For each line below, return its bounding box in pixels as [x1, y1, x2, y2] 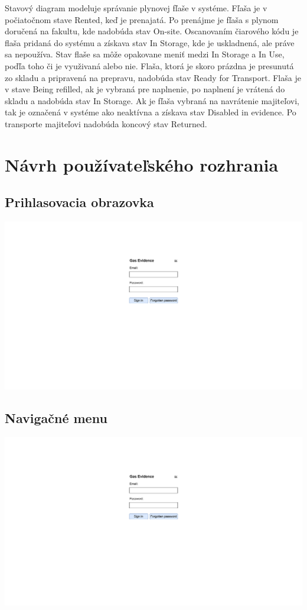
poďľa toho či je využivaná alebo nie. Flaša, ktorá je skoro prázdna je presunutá [5, 59, 294, 72]
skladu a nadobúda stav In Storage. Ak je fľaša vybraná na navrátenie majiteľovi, [5, 94, 299, 106]
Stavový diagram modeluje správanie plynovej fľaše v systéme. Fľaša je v [5, 2, 267, 14]
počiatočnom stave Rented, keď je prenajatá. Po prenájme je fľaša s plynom [5, 13, 279, 25]
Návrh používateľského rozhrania [5, 152, 279, 176]
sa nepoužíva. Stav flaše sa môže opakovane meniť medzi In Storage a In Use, [5, 48, 285, 60]
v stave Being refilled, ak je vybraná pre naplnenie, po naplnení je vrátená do [5, 83, 285, 95]
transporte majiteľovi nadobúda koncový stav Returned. [5, 117, 207, 130]
